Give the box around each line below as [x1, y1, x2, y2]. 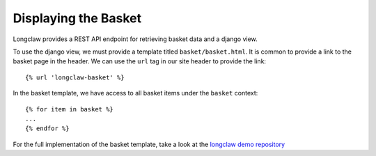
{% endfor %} [25, 125, 70, 132]
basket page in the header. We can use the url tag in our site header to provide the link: [13, 57, 267, 65]
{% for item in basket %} [25, 105, 114, 113]
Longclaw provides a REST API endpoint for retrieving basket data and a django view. [13, 35, 258, 43]
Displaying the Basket [13, 10, 142, 26]
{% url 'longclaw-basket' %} [25, 73, 125, 81]
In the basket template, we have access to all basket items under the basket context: [13, 89, 258, 97]
